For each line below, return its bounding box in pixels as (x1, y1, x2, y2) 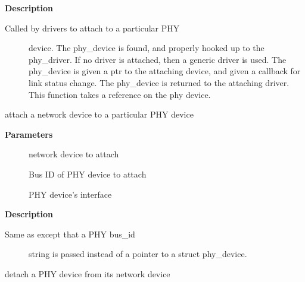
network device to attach (29, 148, 119, 160)
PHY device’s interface (29, 188, 112, 200)
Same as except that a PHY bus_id (5, 227, 135, 240)
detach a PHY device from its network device (5, 267, 170, 280)
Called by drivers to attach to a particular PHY (5, 21, 180, 34)
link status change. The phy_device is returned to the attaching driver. (29, 76, 290, 88)
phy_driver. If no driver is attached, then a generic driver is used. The (29, 53, 287, 65)
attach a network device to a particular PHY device (5, 108, 194, 121)
